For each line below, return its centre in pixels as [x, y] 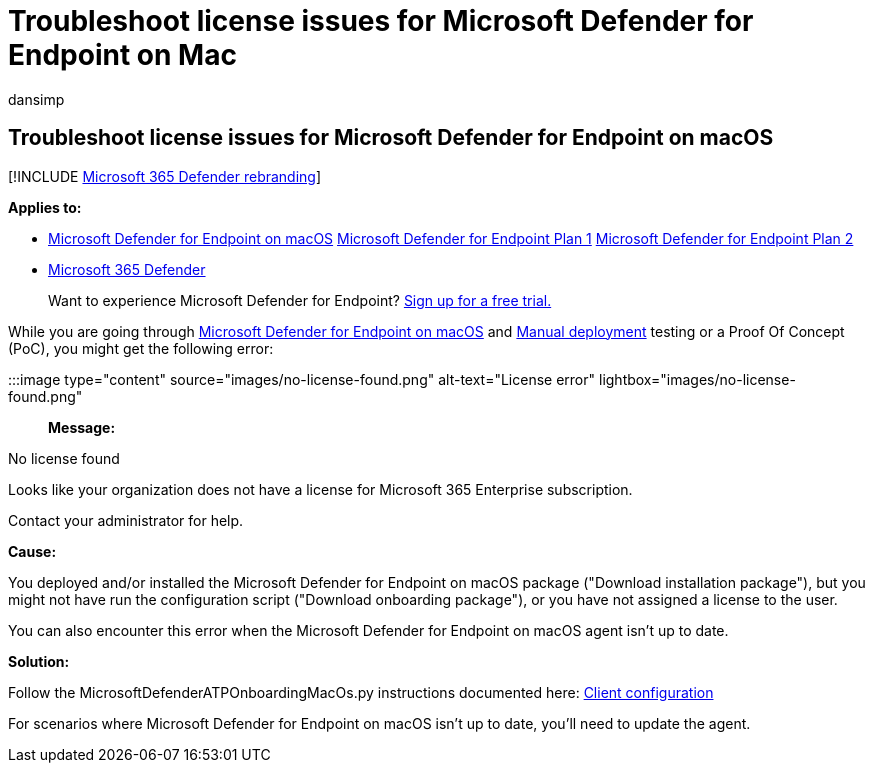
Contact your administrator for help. [126, 520]
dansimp [36, 99]
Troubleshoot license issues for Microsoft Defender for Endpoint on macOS [391, 138]
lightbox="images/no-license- [697, 379]
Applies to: [45, 207]
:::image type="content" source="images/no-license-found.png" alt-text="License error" [302, 379]
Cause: [32, 551]
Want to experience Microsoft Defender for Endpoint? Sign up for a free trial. [300, 300]
